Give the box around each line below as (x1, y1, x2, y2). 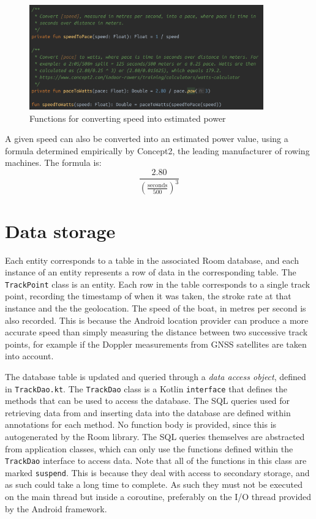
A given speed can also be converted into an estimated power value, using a (5, 132, 288, 145)
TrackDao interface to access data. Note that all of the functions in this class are (5, 454, 307, 467)
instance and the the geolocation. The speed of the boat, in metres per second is (5, 301, 306, 314)
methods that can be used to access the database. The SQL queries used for (5, 394, 290, 407)
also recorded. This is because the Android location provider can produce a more (5, 313, 309, 326)
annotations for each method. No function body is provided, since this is (5, 418, 277, 431)
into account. (5, 349, 54, 362)
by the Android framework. (5, 502, 107, 515)
